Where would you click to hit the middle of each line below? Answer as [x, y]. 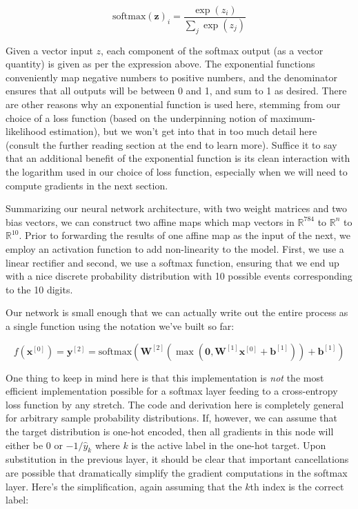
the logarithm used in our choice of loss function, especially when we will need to [177, 172]
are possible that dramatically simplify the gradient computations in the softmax [177, 472]
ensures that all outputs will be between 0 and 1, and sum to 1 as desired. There [176, 91]
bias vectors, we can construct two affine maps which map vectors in [150, 221]
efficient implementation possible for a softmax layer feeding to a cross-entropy [172, 391]
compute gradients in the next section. [87, 185]
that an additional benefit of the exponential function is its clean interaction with [178, 158]
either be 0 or [34, 445]
